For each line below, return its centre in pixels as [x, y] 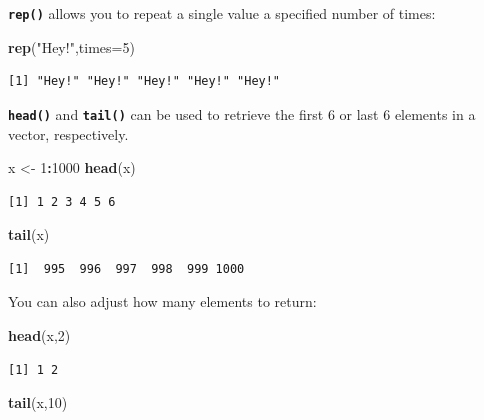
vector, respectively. [68, 133]
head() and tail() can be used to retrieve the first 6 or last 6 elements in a [242, 113]
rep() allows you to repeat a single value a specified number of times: [222, 13]
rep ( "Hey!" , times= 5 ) [71, 46]
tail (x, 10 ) [38, 402]
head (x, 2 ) [39, 335]
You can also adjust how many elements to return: [162, 301]
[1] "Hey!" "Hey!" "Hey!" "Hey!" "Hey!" [144, 81]
